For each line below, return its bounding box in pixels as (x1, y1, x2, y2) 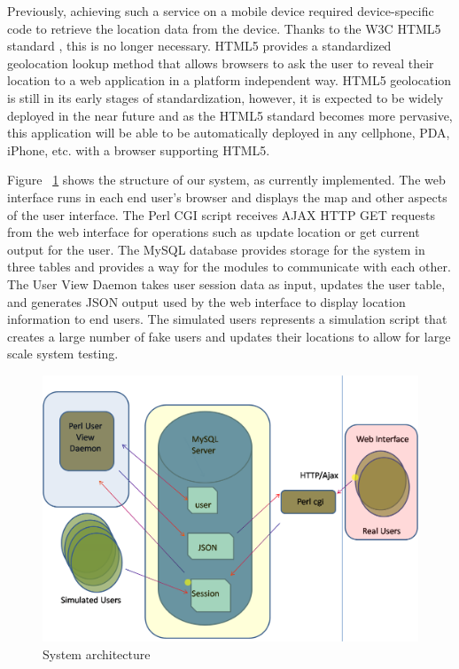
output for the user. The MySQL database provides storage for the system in (7, 240, 425, 258)
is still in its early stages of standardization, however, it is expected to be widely (7, 88, 444, 106)
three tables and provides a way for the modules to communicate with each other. (7, 257, 451, 276)
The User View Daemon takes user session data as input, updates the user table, (7, 274, 446, 293)
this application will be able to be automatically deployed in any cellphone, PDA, (7, 123, 450, 142)
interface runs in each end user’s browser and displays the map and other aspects (7, 187, 447, 206)
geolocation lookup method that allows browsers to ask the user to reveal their (7, 53, 434, 72)
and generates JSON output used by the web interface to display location (7, 292, 406, 311)
